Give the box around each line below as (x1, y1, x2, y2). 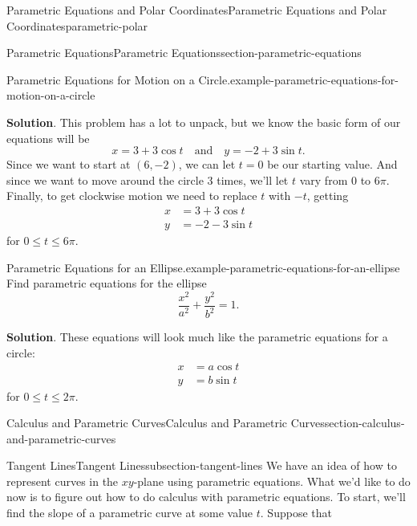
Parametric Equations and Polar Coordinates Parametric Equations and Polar (6, 2, 387, 18)
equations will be (6, 129, 90, 146)
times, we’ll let (217, 171, 289, 188)
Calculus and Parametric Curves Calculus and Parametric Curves (6, 414, 325, 431)
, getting (306, 187, 349, 204)
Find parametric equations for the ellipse (6, 275, 207, 292)
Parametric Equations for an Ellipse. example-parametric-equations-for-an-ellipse (6, 259, 400, 275)
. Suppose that (260, 504, 332, 521)
